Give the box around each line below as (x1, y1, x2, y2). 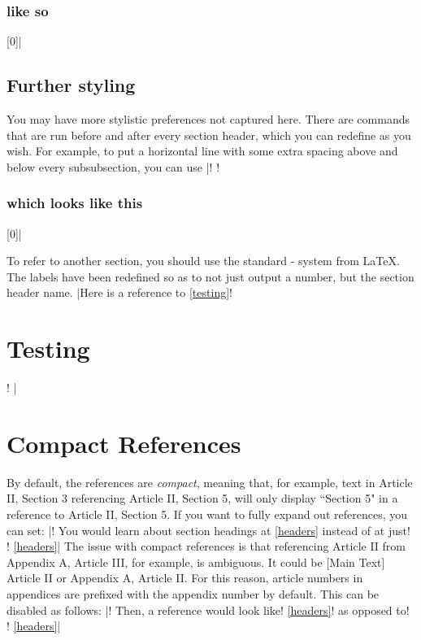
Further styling (7, 72, 136, 98)
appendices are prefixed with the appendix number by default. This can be (7, 585, 380, 602)
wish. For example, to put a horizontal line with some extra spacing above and (7, 142, 398, 159)
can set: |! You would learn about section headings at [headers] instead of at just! (7, 521, 410, 538)
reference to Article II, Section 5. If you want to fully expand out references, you (7, 506, 407, 523)
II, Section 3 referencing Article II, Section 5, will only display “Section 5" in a (7, 490, 398, 507)
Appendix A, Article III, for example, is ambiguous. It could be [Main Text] (7, 553, 385, 570)
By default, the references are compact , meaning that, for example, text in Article (7, 473, 413, 490)
